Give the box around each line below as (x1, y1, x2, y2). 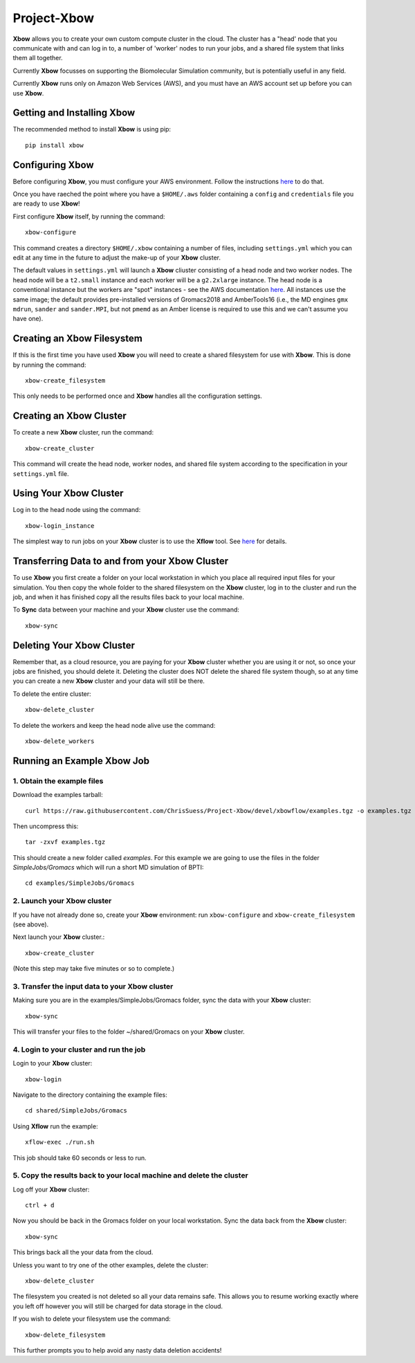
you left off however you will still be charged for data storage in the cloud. (12, 1301, 223, 1310)
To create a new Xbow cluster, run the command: (12, 428, 154, 437)
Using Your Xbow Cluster (12, 488, 124, 500)
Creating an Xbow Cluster (12, 410, 127, 422)
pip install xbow (25, 141, 84, 149)
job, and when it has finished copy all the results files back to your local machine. (12, 592, 245, 601)
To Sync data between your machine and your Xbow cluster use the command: (12, 605, 240, 614)
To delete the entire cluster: (12, 689, 91, 698)
